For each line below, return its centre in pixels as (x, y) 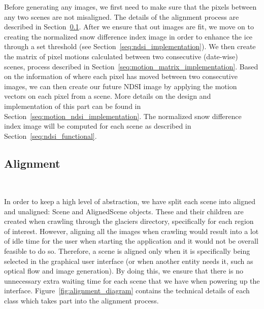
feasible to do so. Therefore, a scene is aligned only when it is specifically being (127, 251)
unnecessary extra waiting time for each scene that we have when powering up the (132, 280)
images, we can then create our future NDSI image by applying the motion (121, 86)
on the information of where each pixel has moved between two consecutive (121, 76)
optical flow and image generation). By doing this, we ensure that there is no (124, 271)
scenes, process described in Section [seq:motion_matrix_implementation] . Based (131, 66)
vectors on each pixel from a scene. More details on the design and (108, 96)
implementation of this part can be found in (73, 106)
